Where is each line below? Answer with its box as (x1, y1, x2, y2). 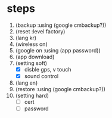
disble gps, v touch (24, 66, 71, 73)
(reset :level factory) (15, 27, 66, 35)
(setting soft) (15, 59, 47, 67)
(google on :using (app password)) (15, 46, 101, 54)
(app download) (15, 53, 55, 60)
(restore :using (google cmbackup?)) (15, 86, 106, 93)
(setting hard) (15, 92, 49, 100)
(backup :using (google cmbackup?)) (15, 21, 107, 29)
